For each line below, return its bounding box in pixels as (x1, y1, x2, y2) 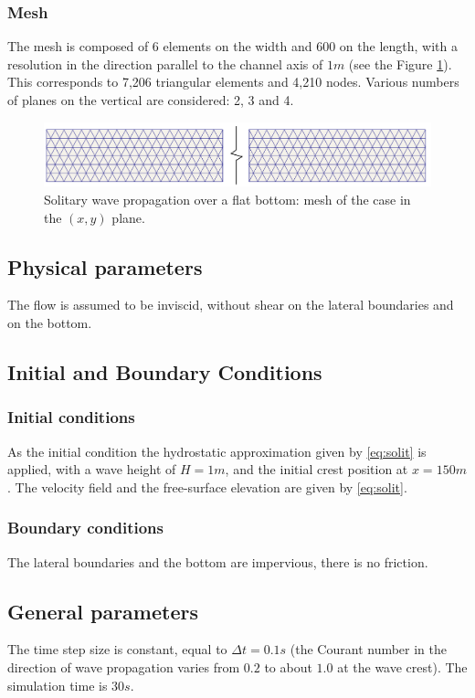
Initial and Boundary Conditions (7, 358, 322, 386)
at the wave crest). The (337, 658, 468, 677)
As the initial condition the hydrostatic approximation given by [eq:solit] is (7, 441, 427, 460)
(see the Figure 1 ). (348, 54, 452, 73)
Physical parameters (7, 252, 203, 280)
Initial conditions (7, 406, 135, 428)
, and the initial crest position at (225, 460, 408, 479)
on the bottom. (7, 313, 92, 333)
